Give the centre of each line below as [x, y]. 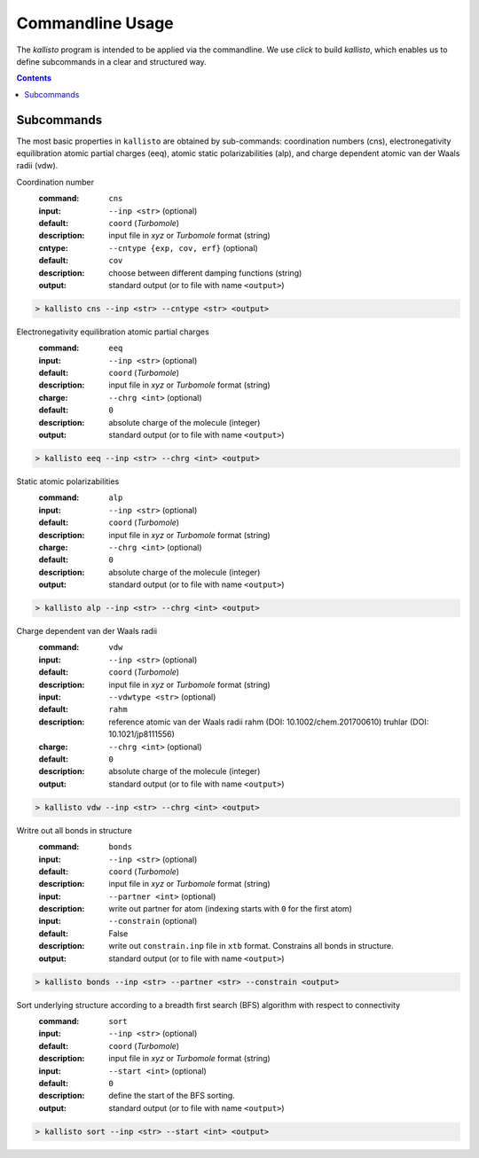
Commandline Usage [95, 23]
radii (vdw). [37, 166]
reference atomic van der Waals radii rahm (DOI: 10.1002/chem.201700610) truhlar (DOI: [269, 722]
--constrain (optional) [153, 921]
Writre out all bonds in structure [74, 830]
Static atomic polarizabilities [68, 481]
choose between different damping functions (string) [205, 273]
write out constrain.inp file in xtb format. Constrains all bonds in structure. [251, 946]
